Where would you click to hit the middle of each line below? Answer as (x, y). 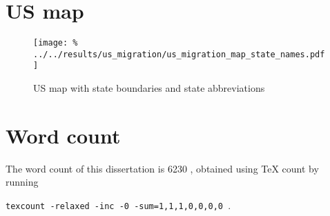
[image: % (56, 43)
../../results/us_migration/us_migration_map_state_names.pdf (179, 54)
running (22, 182)
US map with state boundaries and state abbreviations (149, 88)
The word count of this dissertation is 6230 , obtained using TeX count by (162, 168)
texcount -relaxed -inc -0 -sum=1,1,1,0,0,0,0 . (118, 205)
